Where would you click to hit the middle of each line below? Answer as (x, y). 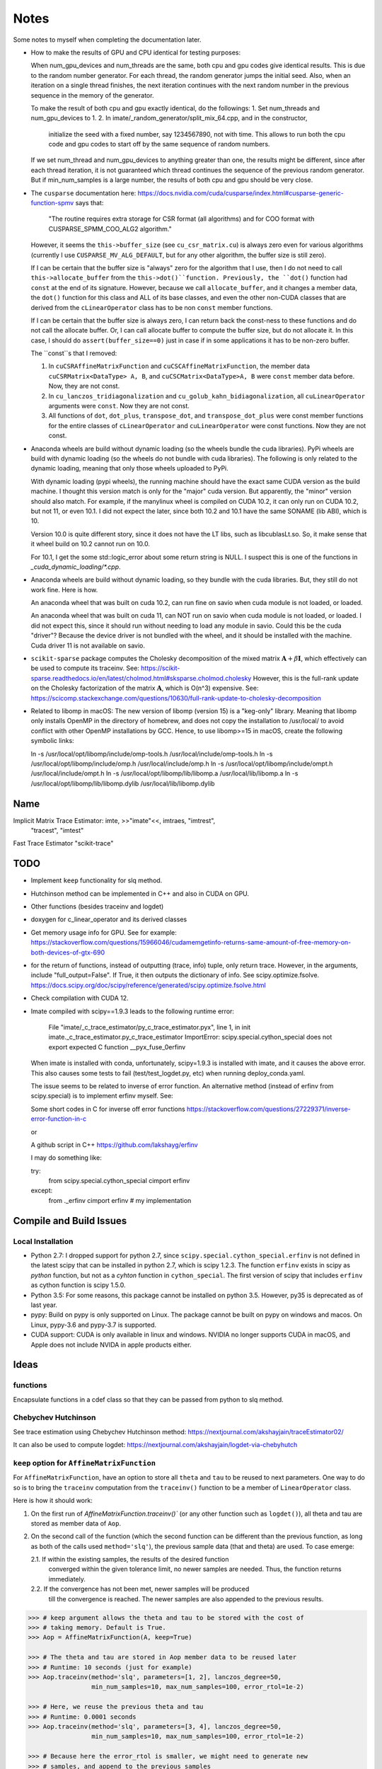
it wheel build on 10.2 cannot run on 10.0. (90, 544)
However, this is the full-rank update (306, 678)
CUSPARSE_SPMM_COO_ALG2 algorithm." (110, 229)
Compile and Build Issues (70, 1221)
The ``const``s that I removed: (74, 353)
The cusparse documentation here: (83, 193)
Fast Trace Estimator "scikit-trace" (63, 843)
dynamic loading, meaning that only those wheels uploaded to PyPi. (130, 468)
